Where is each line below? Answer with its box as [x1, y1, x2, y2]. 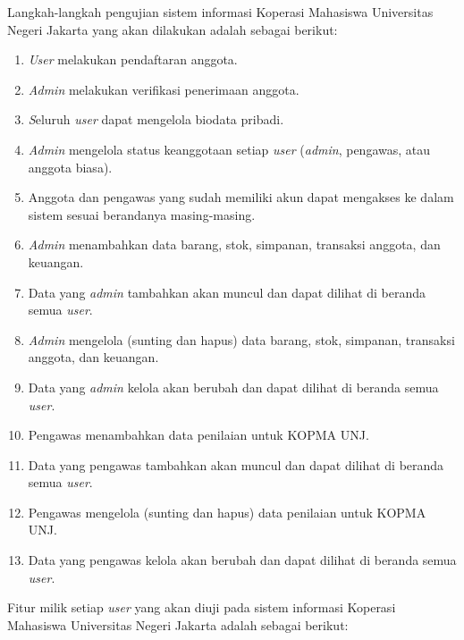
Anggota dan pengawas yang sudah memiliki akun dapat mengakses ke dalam [28, 188, 454, 206]
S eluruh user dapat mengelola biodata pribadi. [28, 110, 284, 129]
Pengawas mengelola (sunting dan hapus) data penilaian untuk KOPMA [28, 502, 426, 521]
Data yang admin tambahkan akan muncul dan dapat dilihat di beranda [28, 282, 426, 301]
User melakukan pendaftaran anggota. [28, 50, 238, 69]
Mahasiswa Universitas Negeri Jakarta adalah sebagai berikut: [7, 615, 349, 634]
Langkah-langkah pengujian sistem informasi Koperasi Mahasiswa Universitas [7, 3, 434, 21]
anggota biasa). [28, 157, 113, 176]
